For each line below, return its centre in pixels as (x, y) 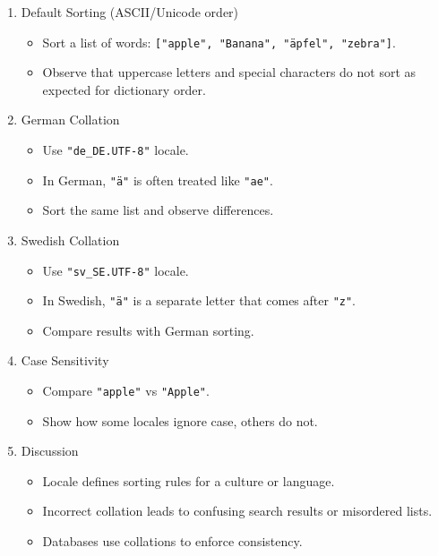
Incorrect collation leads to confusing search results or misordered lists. (237, 511)
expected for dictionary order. (124, 89)
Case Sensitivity (65, 360)
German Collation (70, 120)
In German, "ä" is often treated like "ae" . (158, 180)
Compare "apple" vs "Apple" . (126, 391)
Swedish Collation (70, 240)
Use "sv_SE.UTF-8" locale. (116, 270)
